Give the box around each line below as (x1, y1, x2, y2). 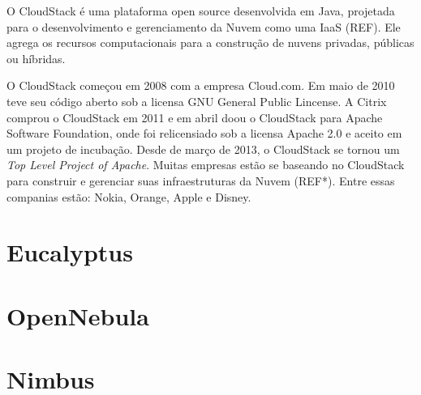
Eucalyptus (6, 236, 133, 269)
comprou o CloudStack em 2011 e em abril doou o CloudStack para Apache (6, 108, 383, 125)
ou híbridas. (6, 49, 66, 66)
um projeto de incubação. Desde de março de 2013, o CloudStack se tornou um (6, 140, 400, 157)
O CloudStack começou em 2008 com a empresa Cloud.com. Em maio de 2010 (6, 77, 395, 94)
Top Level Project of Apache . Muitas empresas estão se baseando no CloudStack (6, 156, 405, 173)
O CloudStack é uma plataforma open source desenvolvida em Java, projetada (6, 2, 395, 19)
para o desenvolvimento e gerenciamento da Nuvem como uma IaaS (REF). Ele (6, 18, 401, 35)
